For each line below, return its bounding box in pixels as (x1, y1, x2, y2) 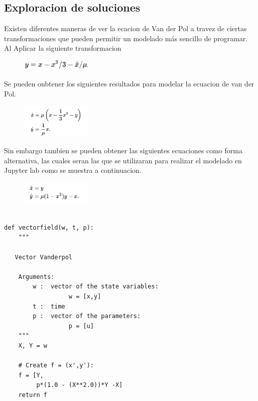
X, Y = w (18, 342, 47, 349)
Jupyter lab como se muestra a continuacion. (4, 165, 142, 175)
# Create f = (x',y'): (18, 362, 94, 369)
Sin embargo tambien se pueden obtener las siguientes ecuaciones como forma (4, 145, 242, 156)
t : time (33, 303, 65, 310)
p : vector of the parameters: (33, 313, 141, 320)
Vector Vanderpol (15, 253, 73, 261)
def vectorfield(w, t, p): (4, 224, 94, 231)
